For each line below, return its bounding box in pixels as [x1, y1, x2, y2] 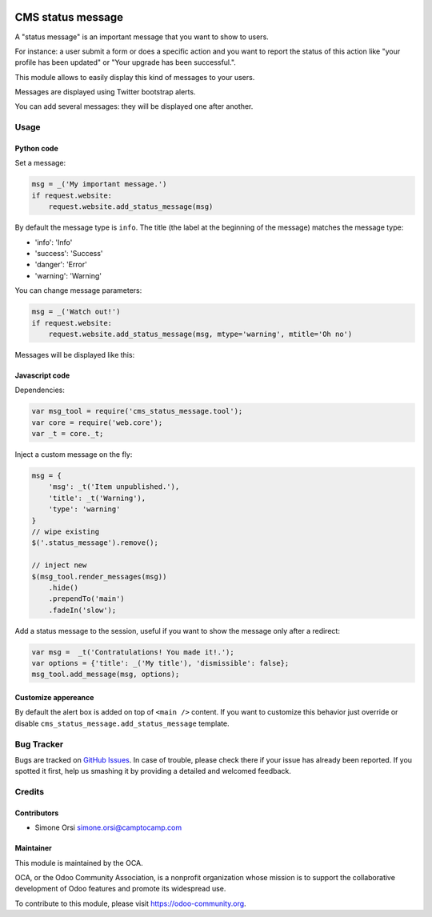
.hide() [48, 583, 79, 592]
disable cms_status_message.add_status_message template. [14, 719, 230, 728]
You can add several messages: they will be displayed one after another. [14, 102, 254, 111]
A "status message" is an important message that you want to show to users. [14, 32, 270, 42]
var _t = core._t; [31, 429, 104, 438]
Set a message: [14, 158, 66, 168]
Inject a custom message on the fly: [14, 450, 133, 459]
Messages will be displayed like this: [14, 350, 135, 359]
